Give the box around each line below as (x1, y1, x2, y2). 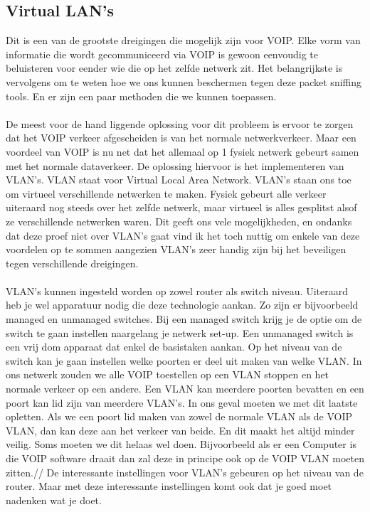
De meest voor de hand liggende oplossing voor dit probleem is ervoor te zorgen (6, 116, 354, 131)
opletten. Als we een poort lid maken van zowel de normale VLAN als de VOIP (6, 409, 353, 424)
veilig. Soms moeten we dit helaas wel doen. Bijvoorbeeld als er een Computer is (6, 437, 356, 452)
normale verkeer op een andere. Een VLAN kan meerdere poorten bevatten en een (6, 381, 364, 396)
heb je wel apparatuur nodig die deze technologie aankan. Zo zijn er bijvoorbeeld (6, 297, 359, 312)
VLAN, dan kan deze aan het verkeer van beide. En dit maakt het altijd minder (6, 422, 355, 437)
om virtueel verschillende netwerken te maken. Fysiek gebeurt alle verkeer (6, 186, 327, 201)
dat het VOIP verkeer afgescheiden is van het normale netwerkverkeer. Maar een (6, 130, 356, 145)
